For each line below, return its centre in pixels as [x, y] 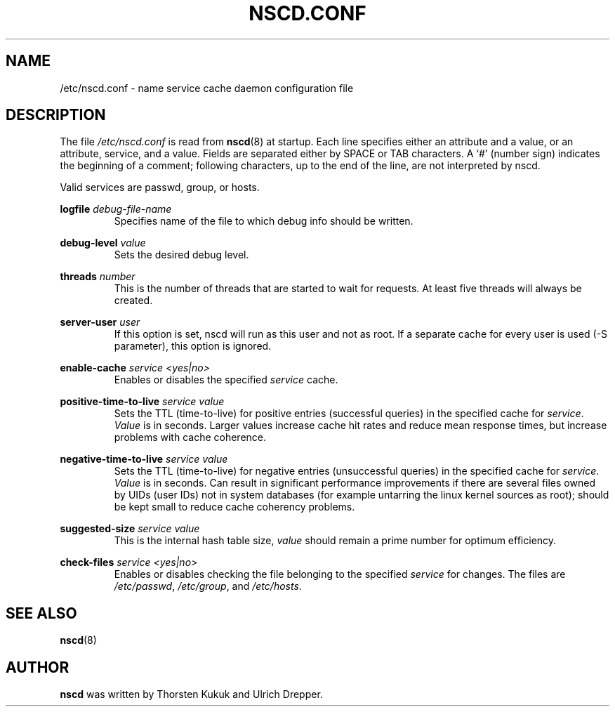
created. [133, 301]
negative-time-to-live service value [144, 459]
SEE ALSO [41, 613]
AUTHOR [38, 667]
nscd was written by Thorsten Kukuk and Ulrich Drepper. [191, 694]
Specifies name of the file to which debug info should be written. [264, 221]
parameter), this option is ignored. [193, 346]
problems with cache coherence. [190, 437]
